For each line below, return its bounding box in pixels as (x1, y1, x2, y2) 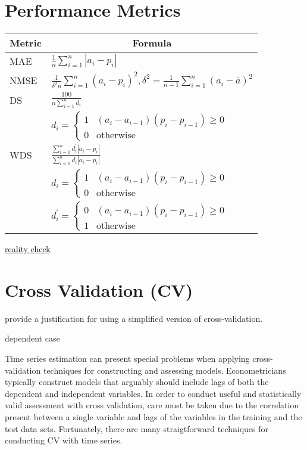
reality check (5, 243, 51, 255)
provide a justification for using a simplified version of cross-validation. (5, 312, 263, 324)
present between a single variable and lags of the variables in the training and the (5, 410, 302, 423)
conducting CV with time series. (5, 434, 123, 446)
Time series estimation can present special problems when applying (5, 352, 250, 364)
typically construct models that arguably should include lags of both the (5, 375, 269, 388)
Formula (132, 36, 172, 50)
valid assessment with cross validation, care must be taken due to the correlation (5, 399, 299, 411)
